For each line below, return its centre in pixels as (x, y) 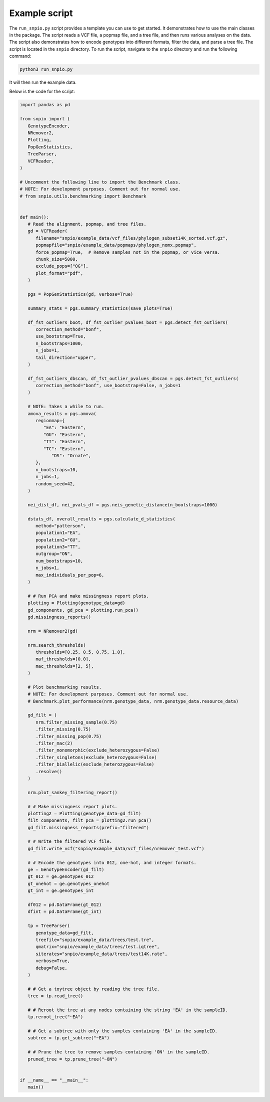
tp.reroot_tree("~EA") (55, 1017)
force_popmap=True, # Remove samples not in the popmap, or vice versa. (128, 252)
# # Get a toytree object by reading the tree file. (94, 989)
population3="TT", (58, 547)
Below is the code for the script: (42, 91)
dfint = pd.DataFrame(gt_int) (65, 912)
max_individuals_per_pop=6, (70, 575)
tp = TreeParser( (49, 926)
